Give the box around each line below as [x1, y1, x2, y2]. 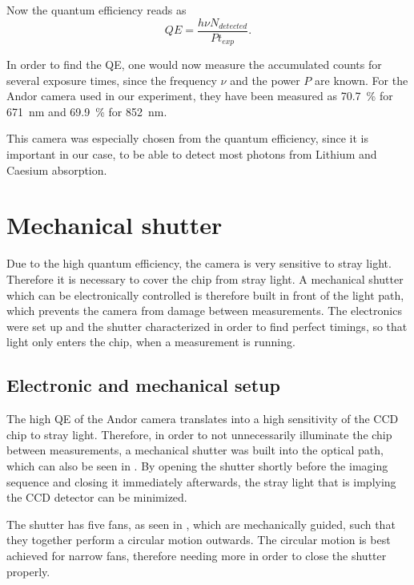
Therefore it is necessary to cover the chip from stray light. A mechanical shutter [6, 270, 404, 287]
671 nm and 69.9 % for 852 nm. [6, 103, 167, 119]
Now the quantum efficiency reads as [6, 2, 187, 18]
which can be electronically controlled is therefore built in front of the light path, [6, 286, 404, 303]
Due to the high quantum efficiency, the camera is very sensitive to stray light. [6, 255, 392, 272]
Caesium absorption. [6, 161, 107, 178]
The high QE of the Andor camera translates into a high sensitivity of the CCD [6, 410, 399, 427]
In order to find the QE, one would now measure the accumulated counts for [6, 56, 382, 73]
